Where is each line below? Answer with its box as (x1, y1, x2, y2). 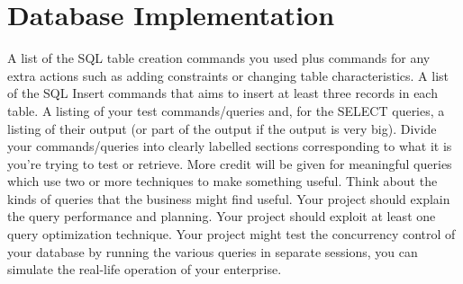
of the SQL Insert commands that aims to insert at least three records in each (7, 84, 438, 102)
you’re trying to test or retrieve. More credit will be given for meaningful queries (7, 154, 452, 173)
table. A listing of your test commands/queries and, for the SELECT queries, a (7, 101, 445, 120)
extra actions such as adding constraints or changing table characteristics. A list (7, 66, 449, 84)
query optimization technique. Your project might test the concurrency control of (7, 225, 456, 244)
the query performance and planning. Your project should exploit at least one (7, 207, 436, 226)
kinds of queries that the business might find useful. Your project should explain (7, 189, 450, 208)
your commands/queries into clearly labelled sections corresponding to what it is (7, 137, 452, 155)
